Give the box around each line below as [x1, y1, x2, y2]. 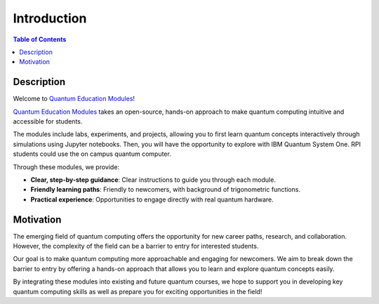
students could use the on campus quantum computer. [13, 150, 171, 158]
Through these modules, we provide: [13, 162, 119, 171]
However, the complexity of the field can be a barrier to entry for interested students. [13, 242, 259, 251]
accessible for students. [13, 117, 83, 126]
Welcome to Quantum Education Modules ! [13, 95, 135, 103]
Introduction [13, 11, 87, 26]
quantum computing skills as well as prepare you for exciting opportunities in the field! [13, 287, 262, 296]
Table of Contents [13, 35, 67, 44]
